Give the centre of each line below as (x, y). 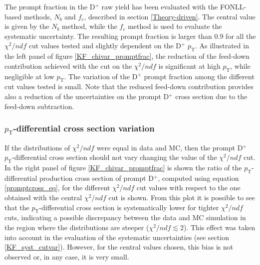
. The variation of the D (101, 76)
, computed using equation (198, 178)
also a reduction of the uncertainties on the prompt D (87, 96)
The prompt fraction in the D (50, 6)
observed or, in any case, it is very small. (67, 256)
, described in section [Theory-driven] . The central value (170, 16)
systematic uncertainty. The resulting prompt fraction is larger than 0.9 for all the (130, 36)
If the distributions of (37, 147)
